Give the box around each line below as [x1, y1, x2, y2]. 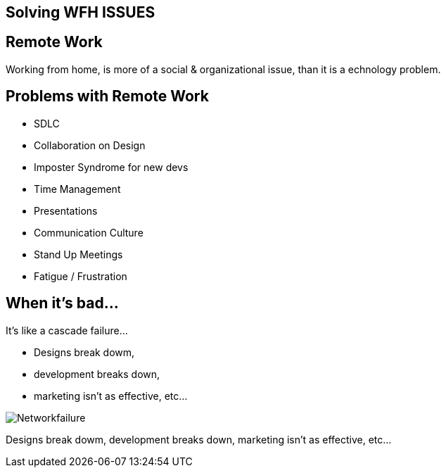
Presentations [34, 204, 98, 217]
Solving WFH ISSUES [6, 4, 155, 21]
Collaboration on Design [34, 139, 146, 151]
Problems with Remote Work [6, 87, 209, 106]
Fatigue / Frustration [34, 270, 127, 282]
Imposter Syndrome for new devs [34, 160, 189, 173]
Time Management [34, 182, 121, 195]
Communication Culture [34, 226, 144, 239]
